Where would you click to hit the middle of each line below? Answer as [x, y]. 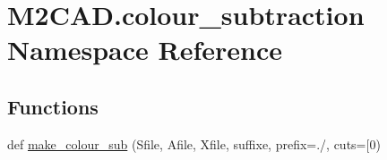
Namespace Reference [145, 50]
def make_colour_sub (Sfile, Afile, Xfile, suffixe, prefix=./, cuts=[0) [194, 143]
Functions [53, 106]
